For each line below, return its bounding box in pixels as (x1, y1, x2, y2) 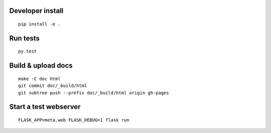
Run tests (9, 34, 40, 42)
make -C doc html (18, 75, 61, 81)
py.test (18, 48, 37, 54)
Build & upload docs (9, 61, 73, 70)
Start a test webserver (9, 102, 81, 111)
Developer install (9, 6, 64, 15)
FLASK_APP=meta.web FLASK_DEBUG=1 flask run (18, 117, 130, 123)
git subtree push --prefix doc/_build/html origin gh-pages (18, 90, 169, 95)
